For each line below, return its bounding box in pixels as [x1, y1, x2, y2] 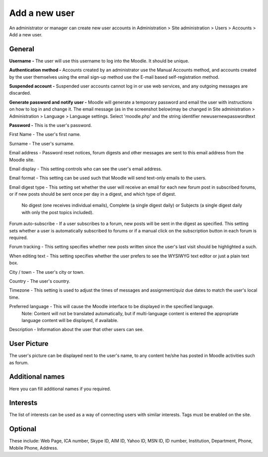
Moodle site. [9, 157, 35, 163]
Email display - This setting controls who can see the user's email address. [9, 166, 162, 172]
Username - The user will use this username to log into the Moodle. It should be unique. [9, 58, 190, 64]
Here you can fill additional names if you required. [9, 386, 111, 392]
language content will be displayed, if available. [21, 317, 119, 323]
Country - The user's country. [9, 278, 70, 284]
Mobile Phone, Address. [9, 445, 59, 451]
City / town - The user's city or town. [9, 269, 84, 275]
